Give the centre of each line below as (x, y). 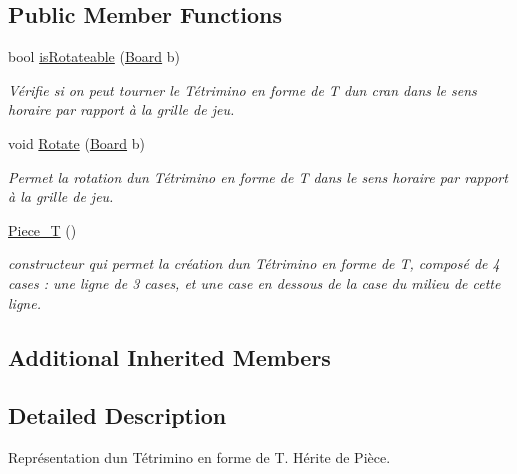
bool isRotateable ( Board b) (94, 56)
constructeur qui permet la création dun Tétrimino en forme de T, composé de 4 (254, 263)
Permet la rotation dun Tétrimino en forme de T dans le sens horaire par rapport (258, 176)
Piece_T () (42, 229)
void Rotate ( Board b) (76, 142)
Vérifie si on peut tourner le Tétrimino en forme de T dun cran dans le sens (242, 89)
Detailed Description (117, 415)
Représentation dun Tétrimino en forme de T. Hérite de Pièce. (199, 457)
